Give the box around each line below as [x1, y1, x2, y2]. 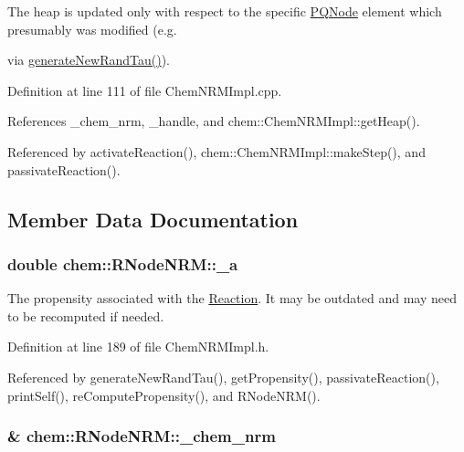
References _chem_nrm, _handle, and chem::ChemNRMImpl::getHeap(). [7, 111, 420, 131]
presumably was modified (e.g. [7, 19, 177, 38]
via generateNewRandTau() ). [7, 50, 170, 69]
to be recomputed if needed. [7, 306, 164, 325]
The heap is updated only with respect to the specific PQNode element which [7, 2, 442, 20]
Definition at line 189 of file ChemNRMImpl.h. [7, 337, 269, 356]
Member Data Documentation [7, 205, 299, 233]
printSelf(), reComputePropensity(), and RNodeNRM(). [7, 385, 321, 405]
